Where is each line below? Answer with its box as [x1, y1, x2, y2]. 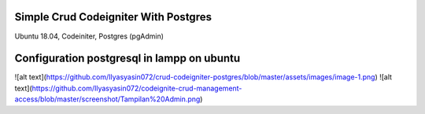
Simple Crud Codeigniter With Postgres [14, 10, 213, 24]
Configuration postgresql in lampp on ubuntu [14, 52, 241, 65]
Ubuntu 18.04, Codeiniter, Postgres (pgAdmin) [14, 31, 164, 41]
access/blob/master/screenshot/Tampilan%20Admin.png [14, 94, 201, 104]
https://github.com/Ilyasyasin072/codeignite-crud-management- [31, 83, 242, 93]
